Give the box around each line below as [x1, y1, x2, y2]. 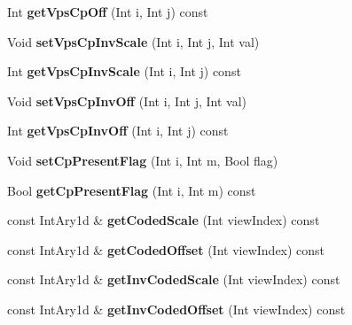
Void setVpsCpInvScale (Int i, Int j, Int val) [7, 32, 260, 50]
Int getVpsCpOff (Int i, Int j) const [7, 3, 208, 20]
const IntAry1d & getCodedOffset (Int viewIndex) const [7, 240, 325, 259]
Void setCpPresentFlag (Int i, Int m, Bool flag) [7, 151, 278, 169]
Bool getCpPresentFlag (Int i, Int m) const [7, 181, 256, 199]
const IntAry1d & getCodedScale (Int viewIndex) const [7, 211, 320, 229]
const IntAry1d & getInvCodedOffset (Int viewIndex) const [7, 299, 346, 318]
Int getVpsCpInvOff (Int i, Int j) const [7, 121, 229, 140]
